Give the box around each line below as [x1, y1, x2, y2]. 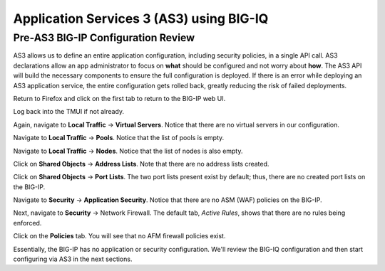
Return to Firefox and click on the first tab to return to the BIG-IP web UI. [13, 94, 226, 102]
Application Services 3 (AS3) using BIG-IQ [13, 11, 269, 26]
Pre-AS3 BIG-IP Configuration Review [13, 31, 195, 44]
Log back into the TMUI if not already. [13, 107, 125, 116]
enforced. [13, 218, 42, 227]
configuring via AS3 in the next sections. [13, 255, 133, 263]
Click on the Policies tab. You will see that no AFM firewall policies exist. [13, 232, 226, 240]
